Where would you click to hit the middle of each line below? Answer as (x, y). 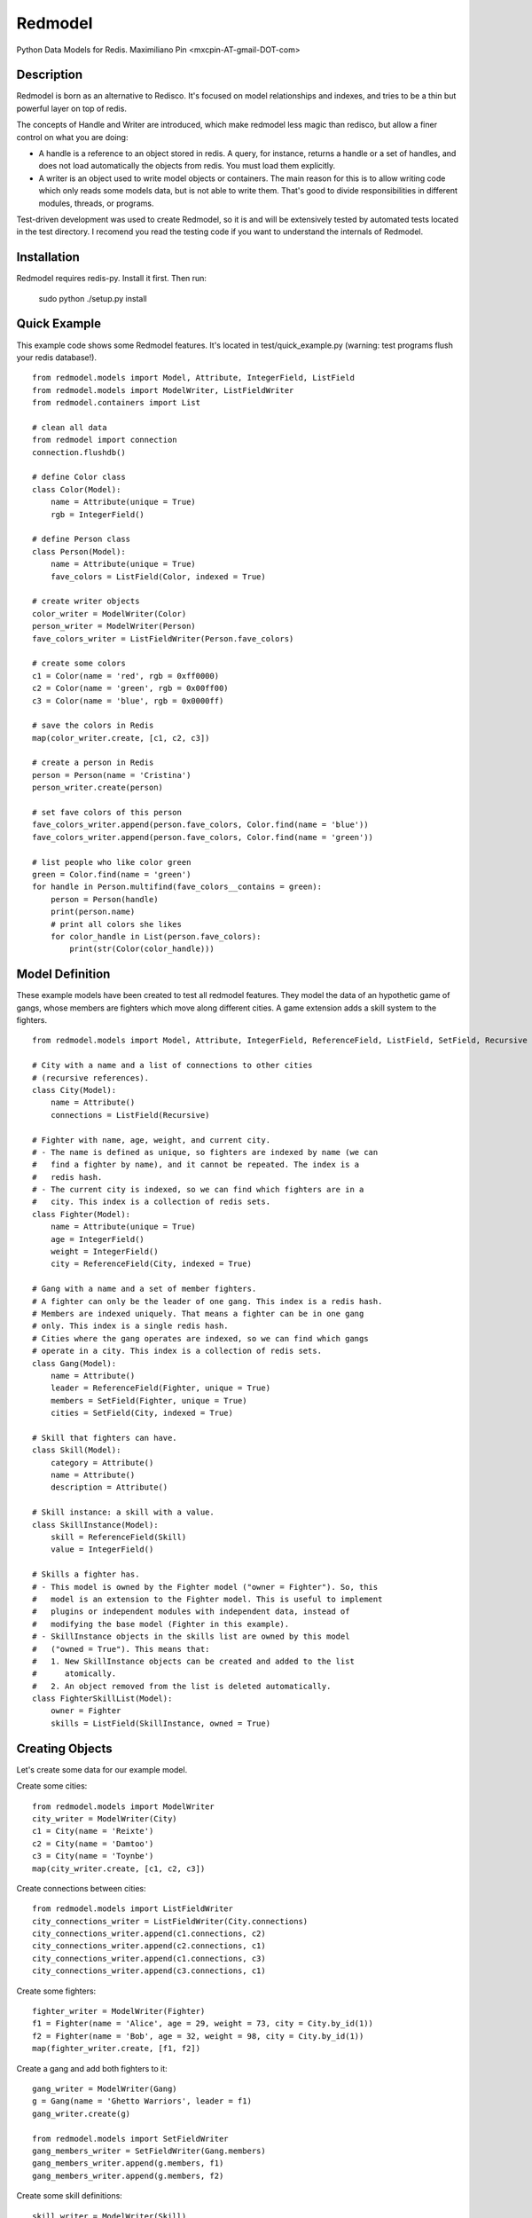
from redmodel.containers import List (117, 403)
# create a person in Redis (93, 763)
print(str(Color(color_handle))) (142, 949)
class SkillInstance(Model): (95, 1525)
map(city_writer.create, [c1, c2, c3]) (119, 1868)
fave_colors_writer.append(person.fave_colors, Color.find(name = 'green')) (203, 837)
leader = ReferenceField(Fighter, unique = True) (160, 1388)
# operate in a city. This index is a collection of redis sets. (177, 1351)
